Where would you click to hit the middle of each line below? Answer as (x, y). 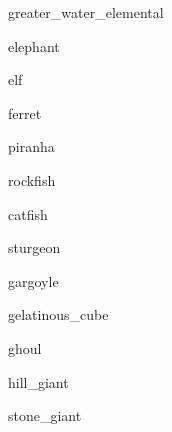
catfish (28, 213)
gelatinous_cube (58, 314)
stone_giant (45, 415)
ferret (25, 112)
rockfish (32, 179)
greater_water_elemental (86, 12)
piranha (31, 146)
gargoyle (33, 280)
